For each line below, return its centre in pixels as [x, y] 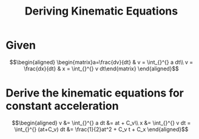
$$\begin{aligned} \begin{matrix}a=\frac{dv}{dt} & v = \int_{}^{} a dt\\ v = [101, 62]
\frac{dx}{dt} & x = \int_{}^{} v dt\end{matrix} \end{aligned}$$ [101, 69]
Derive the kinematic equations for [95, 93]
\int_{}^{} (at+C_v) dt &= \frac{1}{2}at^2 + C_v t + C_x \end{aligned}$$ [101, 129]
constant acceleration [62, 106]
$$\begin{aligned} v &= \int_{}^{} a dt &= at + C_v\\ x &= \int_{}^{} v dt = [101, 123]
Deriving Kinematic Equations [101, 11]
